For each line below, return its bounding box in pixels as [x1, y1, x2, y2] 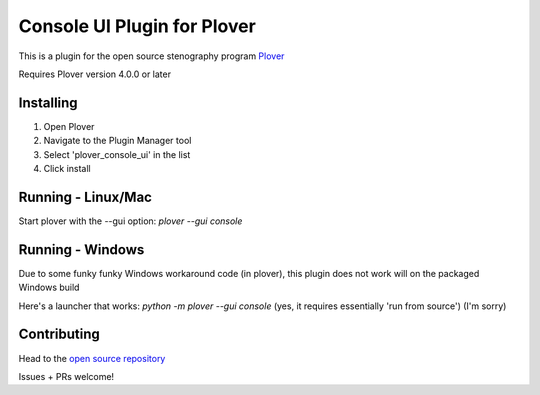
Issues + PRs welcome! [18, 370, 115, 382]
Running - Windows [18, 241, 145, 258]
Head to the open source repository [18, 352, 166, 364]
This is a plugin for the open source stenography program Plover [18, 50, 285, 62]
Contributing [18, 326, 100, 343]
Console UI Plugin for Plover [18, 15, 257, 37]
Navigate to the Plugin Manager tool [43, 135, 192, 147]
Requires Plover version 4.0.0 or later [18, 68, 172, 80]
